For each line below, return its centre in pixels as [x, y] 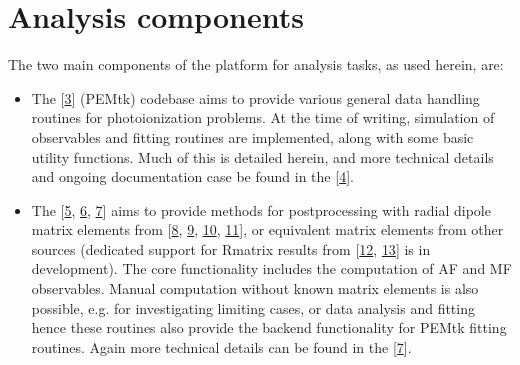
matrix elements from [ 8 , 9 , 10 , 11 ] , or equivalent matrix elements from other [267, 229]
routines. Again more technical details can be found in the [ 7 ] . [221, 346]
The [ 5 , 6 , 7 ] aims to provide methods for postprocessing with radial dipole [261, 209]
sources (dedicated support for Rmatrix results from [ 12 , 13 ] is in [231, 248]
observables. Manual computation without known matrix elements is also [255, 288]
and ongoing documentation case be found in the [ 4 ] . [192, 176]
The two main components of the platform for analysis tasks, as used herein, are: [256, 64]
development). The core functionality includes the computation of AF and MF [271, 268]
